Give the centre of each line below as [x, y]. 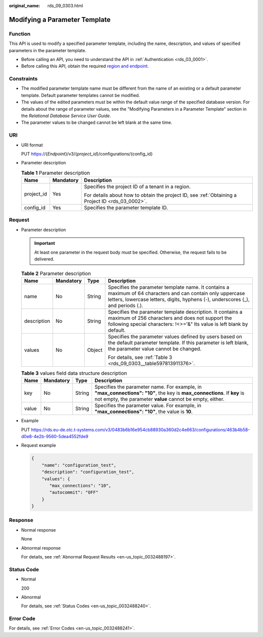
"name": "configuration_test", [79, 465]
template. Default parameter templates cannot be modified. [81, 95]
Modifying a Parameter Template [60, 20]
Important [45, 243]
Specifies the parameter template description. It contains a [175, 312]
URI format [32, 145]
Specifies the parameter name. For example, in [148, 387]
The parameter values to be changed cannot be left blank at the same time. [97, 122]
